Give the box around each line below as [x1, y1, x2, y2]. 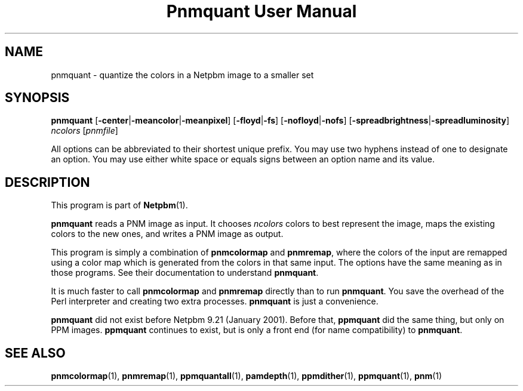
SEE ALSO [5, 345, 66, 361]
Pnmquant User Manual [166, 1, 357, 21]
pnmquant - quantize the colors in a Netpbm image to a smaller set [51, 69, 314, 80]
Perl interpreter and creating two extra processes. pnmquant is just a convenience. [51, 296, 379, 307]
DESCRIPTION [5, 174, 90, 190]
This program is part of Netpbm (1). [51, 200, 188, 211]
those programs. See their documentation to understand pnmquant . [51, 267, 319, 278]
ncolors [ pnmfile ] [51, 125, 118, 136]
